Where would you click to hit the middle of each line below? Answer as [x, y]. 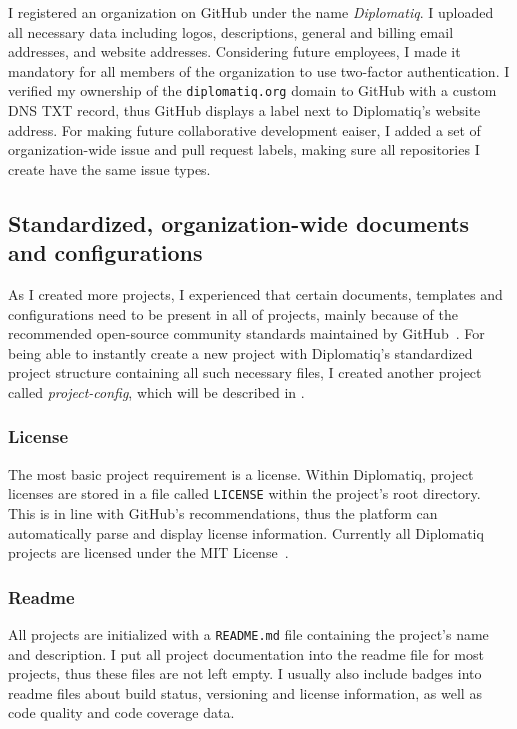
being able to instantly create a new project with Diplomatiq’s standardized [240, 352]
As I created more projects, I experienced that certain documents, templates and [255, 294]
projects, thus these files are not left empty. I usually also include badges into [245, 673]
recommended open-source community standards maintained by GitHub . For [246, 333]
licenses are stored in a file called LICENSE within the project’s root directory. [244, 493]
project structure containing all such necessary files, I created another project [245, 372]
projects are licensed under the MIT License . [148, 552]
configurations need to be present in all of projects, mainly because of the [233, 313]
